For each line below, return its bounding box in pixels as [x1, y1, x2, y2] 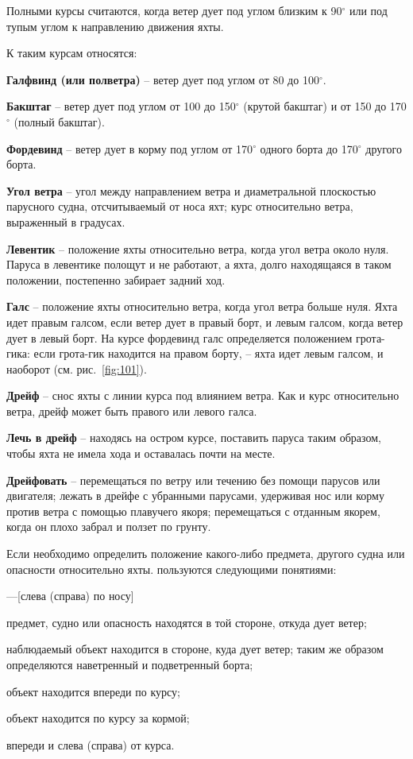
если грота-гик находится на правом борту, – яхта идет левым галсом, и [33, 345, 384, 362]
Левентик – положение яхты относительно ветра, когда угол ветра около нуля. [6, 240, 389, 257]
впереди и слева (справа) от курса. [6, 736, 175, 753]
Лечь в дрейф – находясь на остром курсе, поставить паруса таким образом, [6, 429, 381, 446]
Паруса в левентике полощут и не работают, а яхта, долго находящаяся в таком [6, 256, 392, 273]
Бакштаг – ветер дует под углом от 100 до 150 [6, 98, 236, 114]
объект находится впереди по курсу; [6, 683, 180, 699]
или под [349, 2, 388, 18]
